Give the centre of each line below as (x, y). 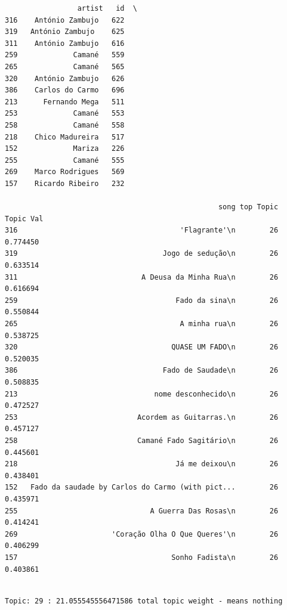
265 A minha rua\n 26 (142, 324)
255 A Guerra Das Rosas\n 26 (142, 511)
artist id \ (107, 8)
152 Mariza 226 (65, 149)
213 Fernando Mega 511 (65, 102)
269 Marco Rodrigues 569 (65, 172)
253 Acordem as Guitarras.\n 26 (142, 417)
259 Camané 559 (65, 55)
